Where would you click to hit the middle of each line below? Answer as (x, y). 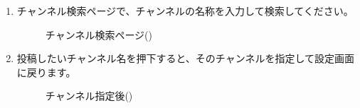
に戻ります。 (46, 72)
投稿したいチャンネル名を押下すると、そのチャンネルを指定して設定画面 (185, 58)
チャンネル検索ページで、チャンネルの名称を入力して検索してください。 (185, 11)
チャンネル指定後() (89, 96)
